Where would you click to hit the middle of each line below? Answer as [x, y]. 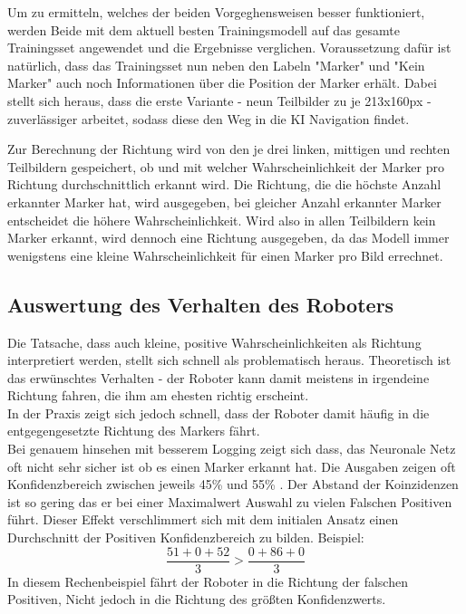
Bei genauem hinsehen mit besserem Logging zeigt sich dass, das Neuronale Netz [232, 449]
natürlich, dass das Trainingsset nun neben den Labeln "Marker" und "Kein [216, 65]
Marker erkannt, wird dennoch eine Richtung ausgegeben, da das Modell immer [228, 238]
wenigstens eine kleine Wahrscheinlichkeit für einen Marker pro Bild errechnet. [225, 255]
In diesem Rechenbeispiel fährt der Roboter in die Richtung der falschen [208, 581]
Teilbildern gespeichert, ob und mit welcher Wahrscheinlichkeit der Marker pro [226, 166]
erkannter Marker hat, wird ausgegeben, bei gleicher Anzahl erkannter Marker [224, 201]
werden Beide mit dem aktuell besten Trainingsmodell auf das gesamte [204, 29]
